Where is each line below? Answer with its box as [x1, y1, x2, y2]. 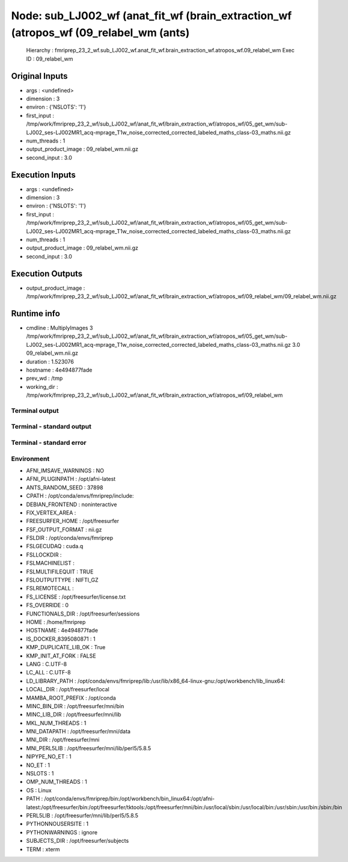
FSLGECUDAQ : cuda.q [26, 543, 84, 550]
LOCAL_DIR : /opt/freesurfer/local [26, 686, 109, 693]
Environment [11, 454, 50, 463]
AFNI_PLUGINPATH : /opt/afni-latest [26, 475, 116, 483]
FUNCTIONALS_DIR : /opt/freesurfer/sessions [26, 610, 140, 617]
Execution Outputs [11, 268, 83, 279]
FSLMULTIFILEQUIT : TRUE [26, 568, 94, 575]
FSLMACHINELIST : [26, 560, 75, 567]
